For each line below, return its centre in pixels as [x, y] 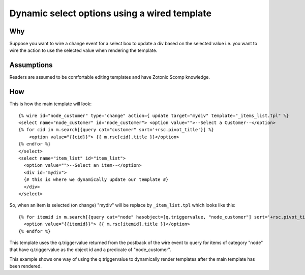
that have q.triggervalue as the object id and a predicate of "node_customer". [90, 250]
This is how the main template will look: [50, 104]
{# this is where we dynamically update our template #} [96, 180]
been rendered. [26, 266]
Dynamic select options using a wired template [111, 13]
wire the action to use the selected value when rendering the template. [83, 50]
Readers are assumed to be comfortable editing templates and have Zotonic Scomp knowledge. [110, 77]
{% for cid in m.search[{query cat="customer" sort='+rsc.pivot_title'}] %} [116, 130]
